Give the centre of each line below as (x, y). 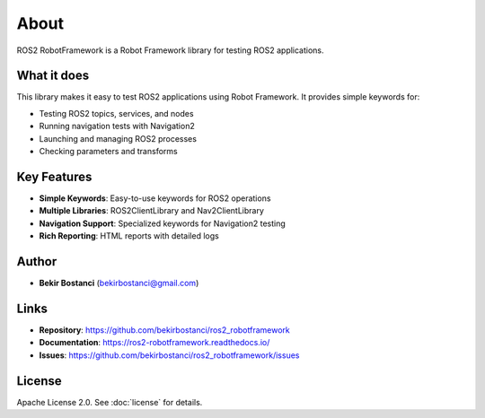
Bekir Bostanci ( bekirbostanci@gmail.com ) (119, 283)
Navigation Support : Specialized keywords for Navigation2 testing (163, 223)
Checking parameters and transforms (109, 152)
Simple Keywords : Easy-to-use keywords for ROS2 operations (155, 198)
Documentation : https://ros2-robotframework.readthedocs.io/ (154, 343)
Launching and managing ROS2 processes (118, 138)
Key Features (54, 176)
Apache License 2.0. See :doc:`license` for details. (110, 402)
